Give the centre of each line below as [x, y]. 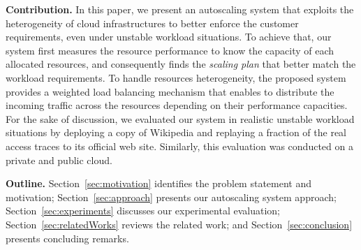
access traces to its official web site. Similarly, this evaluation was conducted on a [179, 146]
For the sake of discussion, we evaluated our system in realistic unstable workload [180, 118]
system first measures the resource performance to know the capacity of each [170, 50]
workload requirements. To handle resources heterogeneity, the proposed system [176, 77]
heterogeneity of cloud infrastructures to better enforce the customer [152, 23]
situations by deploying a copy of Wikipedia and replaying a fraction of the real [176, 132]
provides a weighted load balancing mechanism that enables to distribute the [170, 91]
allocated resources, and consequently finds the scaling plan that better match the [181, 64]
